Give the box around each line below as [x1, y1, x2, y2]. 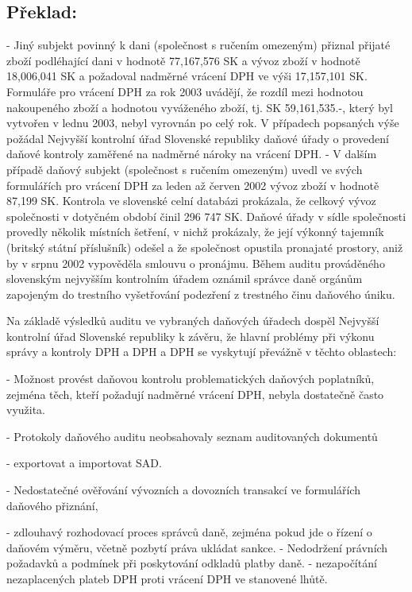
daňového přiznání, [6, 497, 98, 513]
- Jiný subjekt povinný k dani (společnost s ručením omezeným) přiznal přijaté [6, 37, 391, 53]
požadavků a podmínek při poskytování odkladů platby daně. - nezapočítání [6, 555, 377, 571]
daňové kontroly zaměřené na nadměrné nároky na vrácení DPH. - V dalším [6, 145, 377, 162]
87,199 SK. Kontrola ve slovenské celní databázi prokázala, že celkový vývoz [6, 192, 376, 209]
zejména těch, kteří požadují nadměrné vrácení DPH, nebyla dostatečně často [6, 385, 384, 402]
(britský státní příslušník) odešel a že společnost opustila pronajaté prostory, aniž [6, 238, 403, 255]
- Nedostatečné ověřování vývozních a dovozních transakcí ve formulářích [6, 482, 360, 498]
